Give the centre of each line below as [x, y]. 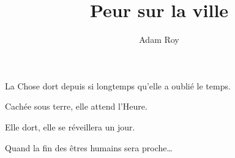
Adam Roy [159, 39]
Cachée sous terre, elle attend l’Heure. [76, 106]
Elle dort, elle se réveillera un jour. [70, 126]
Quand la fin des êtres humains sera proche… [89, 147]
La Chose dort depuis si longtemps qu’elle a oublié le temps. [118, 85]
